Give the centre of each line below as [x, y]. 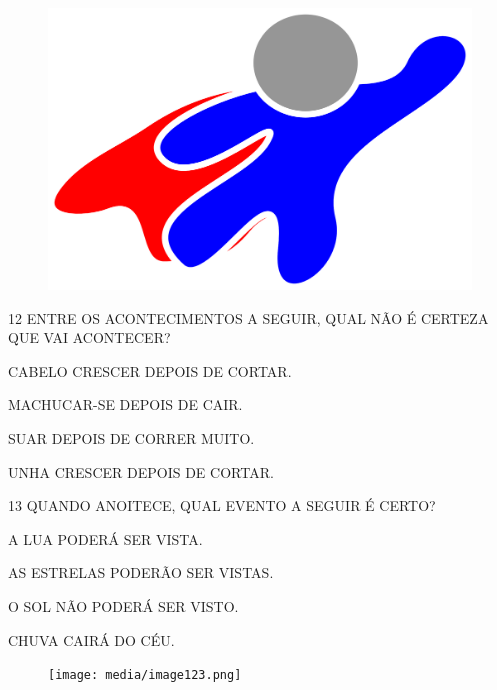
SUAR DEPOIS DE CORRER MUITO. [131, 437]
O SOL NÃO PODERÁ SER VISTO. [123, 605]
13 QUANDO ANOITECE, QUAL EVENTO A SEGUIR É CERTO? [222, 505]
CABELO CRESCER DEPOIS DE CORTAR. [150, 370]
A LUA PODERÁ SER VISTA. [105, 538]
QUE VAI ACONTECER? [89, 337]
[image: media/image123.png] [145, 675]
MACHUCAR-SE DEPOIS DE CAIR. [125, 404]
